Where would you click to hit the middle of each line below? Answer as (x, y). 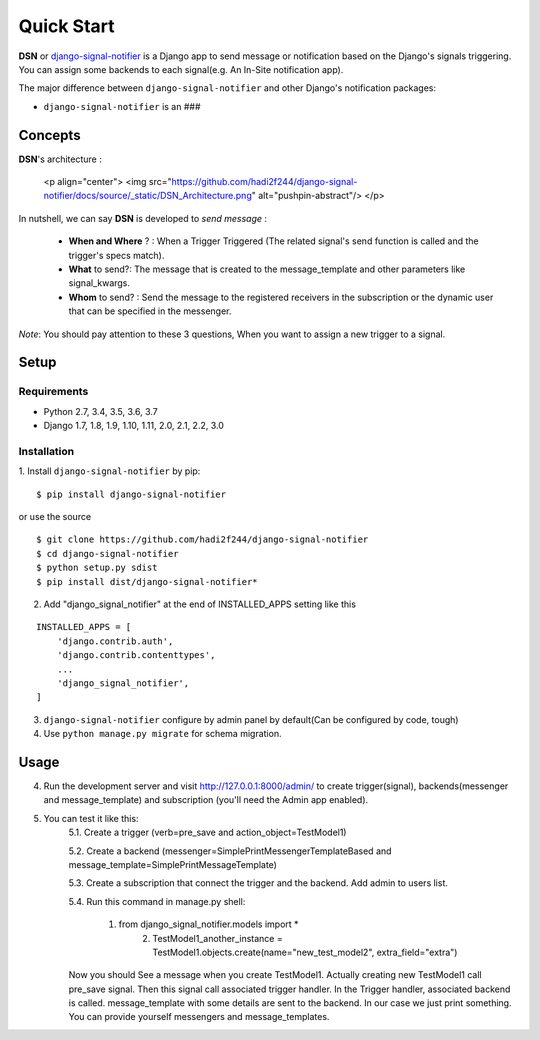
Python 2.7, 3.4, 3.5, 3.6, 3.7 (101, 411)
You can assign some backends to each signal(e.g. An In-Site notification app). (181, 69)
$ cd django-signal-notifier (107, 553)
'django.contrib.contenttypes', (136, 655)
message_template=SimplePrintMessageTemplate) (172, 864)
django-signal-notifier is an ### (122, 106)
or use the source (55, 516)
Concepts (49, 135)
